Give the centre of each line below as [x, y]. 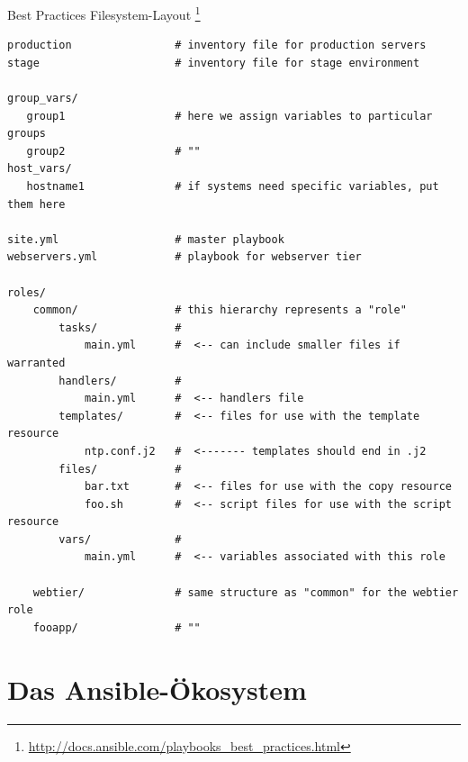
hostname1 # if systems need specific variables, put [233, 186]
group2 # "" [113, 151]
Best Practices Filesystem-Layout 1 [104, 13]
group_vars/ [43, 99]
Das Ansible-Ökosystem [157, 689]
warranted [36, 363]
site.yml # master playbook [146, 239]
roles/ [27, 292]
